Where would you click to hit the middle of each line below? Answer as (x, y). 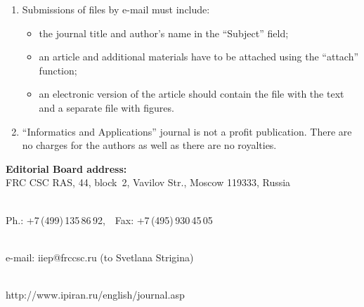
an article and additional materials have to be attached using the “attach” (199, 57)
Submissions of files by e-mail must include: (116, 9)
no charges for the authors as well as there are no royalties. (149, 145)
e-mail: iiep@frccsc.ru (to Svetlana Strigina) (100, 257)
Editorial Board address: (66, 168)
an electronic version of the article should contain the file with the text (191, 94)
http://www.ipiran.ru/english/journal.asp (95, 294)
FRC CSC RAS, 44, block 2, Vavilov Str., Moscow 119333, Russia (148, 182)
